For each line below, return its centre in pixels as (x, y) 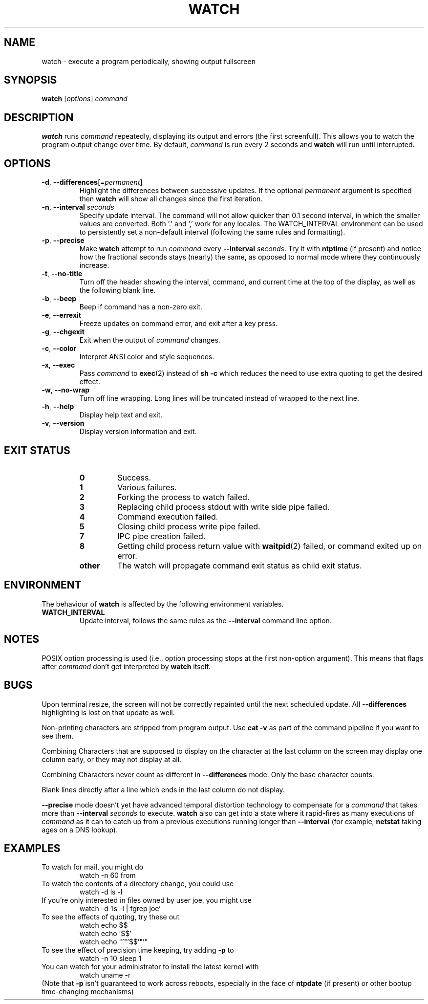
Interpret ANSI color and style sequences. (147, 357)
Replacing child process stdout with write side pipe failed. (224, 507)
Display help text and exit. (121, 415)
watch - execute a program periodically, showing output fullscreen (149, 61)
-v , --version (63, 423)
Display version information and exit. (138, 432)
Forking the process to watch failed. (183, 497)
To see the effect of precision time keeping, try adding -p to (138, 950)
